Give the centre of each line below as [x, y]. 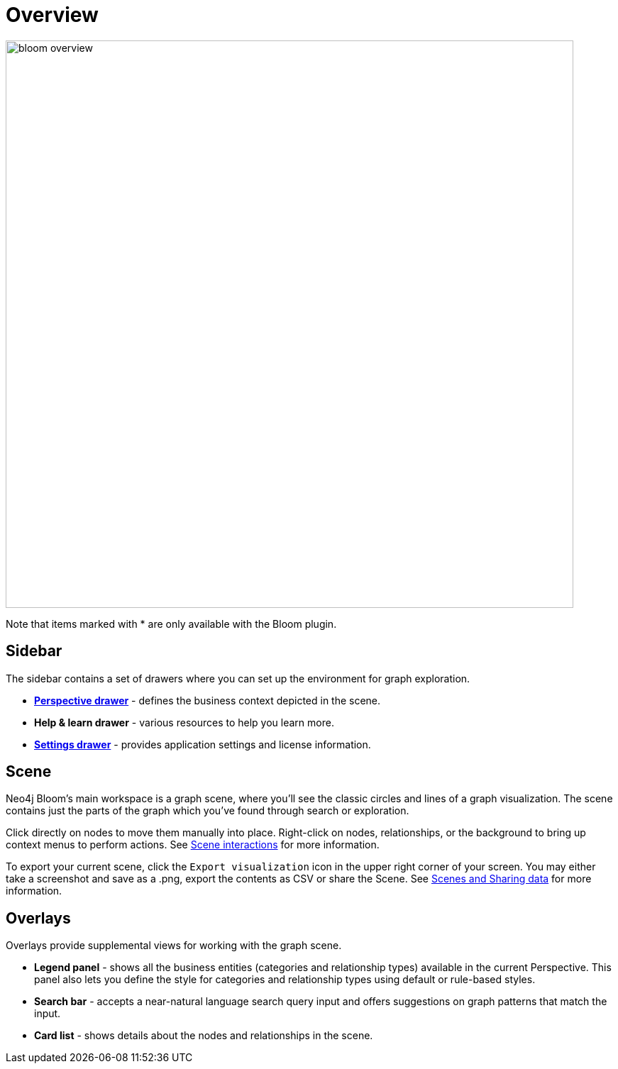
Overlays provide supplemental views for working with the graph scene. [174, 946]
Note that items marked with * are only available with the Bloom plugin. [171, 624]
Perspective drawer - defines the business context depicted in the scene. [208, 700]
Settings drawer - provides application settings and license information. [203, 744]
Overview [52, 15]
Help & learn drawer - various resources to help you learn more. [184, 722]
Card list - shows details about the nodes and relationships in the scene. [204, 1036]
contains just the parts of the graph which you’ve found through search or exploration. [208, 811]
